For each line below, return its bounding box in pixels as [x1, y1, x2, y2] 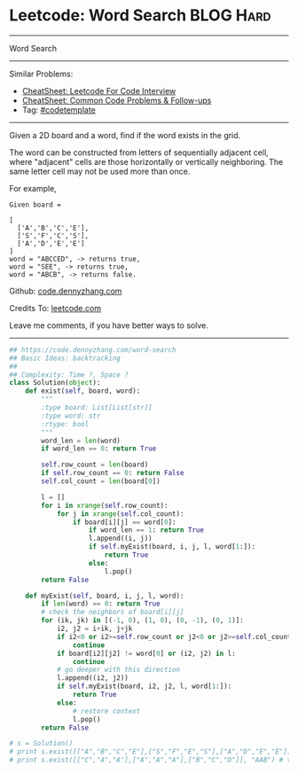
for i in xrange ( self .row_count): [41, 501, 169, 510]
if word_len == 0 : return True [41, 444, 157, 453]
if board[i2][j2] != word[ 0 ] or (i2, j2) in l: [56, 649, 237, 658]
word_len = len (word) [41, 436, 122, 445]
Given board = [9, 200, 62, 209]
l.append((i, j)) [88, 534, 153, 543]
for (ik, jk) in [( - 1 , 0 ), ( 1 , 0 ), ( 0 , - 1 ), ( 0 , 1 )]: [41, 616, 244, 625]
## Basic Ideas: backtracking [9, 354, 122, 363]
